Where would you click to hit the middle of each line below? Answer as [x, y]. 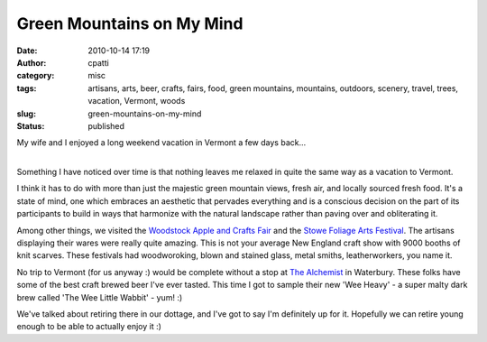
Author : [32, 62]
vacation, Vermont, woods [137, 101]
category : [36, 76]
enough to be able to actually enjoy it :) [89, 327]
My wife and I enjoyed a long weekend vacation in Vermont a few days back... [161, 143]
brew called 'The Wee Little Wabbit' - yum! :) [100, 297]
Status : [31, 125]
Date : [27, 51]
